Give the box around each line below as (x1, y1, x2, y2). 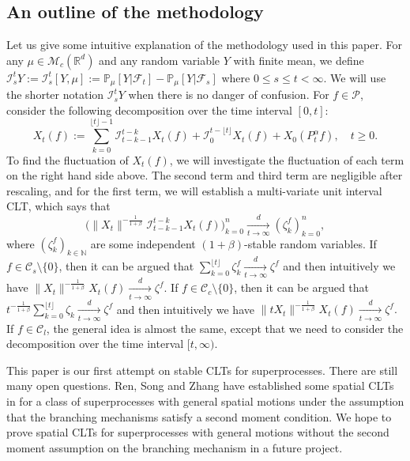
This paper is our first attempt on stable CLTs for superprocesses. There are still (6, 361, 398, 378)
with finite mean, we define (233, 51, 364, 68)
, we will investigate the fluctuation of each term (169, 151, 404, 168)
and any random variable (99, 51, 220, 68)
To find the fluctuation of (6, 151, 129, 168)
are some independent (90, 235, 196, 251)
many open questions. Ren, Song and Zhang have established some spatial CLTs (6, 377, 394, 394)
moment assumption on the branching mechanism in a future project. (6, 439, 343, 455)
